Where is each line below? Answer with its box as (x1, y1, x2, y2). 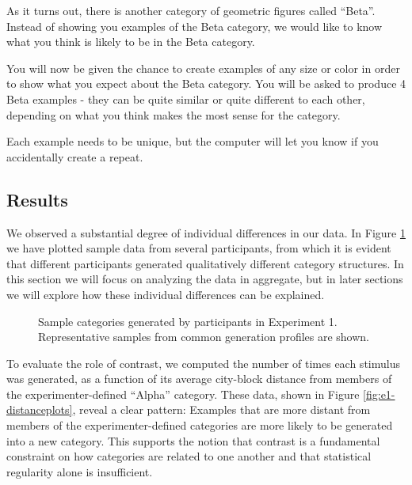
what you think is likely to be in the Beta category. (6, 33, 255, 50)
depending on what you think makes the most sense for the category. (6, 106, 341, 123)
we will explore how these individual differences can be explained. (6, 286, 325, 302)
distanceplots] (6, 401, 73, 418)
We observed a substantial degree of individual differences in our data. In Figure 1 (6, 224, 406, 241)
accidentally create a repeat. (6, 148, 143, 165)
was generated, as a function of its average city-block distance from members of (6, 370, 392, 387)
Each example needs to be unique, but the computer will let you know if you (6, 133, 379, 150)
